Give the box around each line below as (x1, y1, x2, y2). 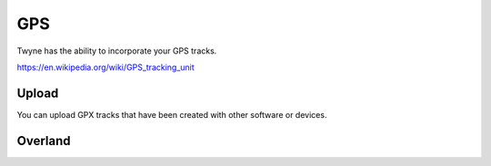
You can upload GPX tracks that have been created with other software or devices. (16, 109, 327, 120)
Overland (16, 132, 71, 149)
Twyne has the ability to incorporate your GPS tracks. (16, 45, 217, 56)
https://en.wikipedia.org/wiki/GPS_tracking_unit (16, 62, 195, 73)
